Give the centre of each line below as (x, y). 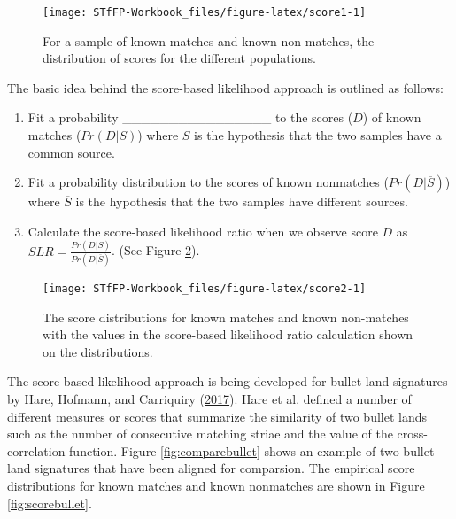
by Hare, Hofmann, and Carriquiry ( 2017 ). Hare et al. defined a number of (209, 399)
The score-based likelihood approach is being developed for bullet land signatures (228, 381)
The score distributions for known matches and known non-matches (226, 317)
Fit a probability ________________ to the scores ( (190, 117)
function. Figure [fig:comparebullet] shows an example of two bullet (252, 450)
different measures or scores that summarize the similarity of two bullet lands (217, 416)
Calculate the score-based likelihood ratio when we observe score (203, 231)
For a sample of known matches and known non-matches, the (209, 40)
